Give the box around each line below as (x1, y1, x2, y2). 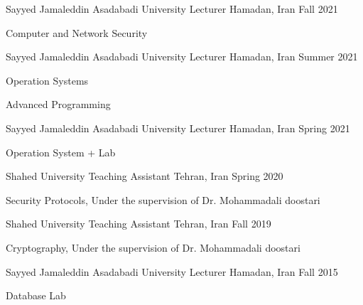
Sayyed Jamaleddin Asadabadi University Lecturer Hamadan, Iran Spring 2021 (6, 120, 350, 135)
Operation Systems (6, 73, 89, 87)
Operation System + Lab (6, 144, 116, 159)
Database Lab (6, 288, 66, 303)
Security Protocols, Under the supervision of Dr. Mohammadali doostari (6, 192, 320, 207)
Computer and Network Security (6, 25, 148, 40)
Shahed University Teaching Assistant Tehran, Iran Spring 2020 (6, 168, 283, 183)
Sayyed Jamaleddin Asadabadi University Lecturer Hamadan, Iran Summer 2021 (6, 49, 358, 64)
